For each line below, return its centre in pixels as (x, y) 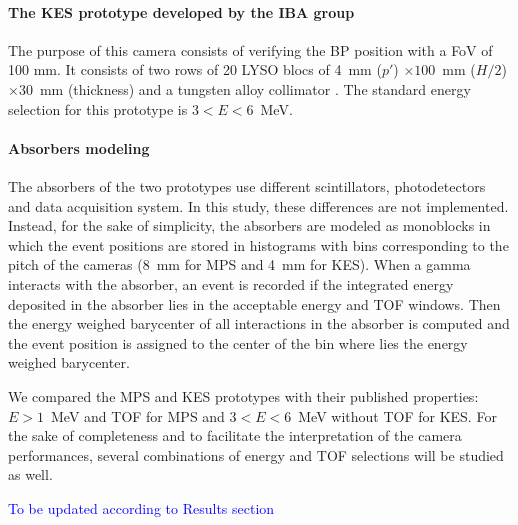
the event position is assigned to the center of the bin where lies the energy (238, 342)
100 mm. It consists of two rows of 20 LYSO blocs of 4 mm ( (195, 69)
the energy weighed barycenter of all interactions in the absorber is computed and (259, 323)
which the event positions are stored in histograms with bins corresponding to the (258, 244)
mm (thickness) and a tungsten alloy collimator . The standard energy (255, 88)
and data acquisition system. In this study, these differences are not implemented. (258, 205)
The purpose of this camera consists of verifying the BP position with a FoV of (250, 49)
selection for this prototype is (98, 108)
